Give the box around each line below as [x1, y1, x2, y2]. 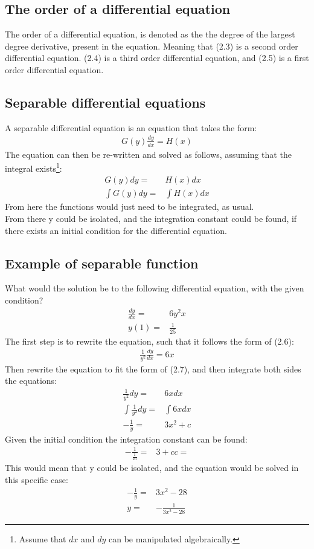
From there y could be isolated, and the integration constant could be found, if [5, 212, 297, 225]
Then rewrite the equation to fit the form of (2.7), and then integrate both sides [5, 362, 301, 375]
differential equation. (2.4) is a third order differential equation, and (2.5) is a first [5, 51, 309, 64]
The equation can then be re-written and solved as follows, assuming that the [5, 148, 292, 160]
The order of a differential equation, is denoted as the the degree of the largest [5, 28, 295, 41]
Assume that [19, 532, 66, 545]
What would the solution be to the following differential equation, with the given [5, 282, 304, 294]
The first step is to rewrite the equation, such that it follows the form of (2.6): [5, 334, 294, 347]
